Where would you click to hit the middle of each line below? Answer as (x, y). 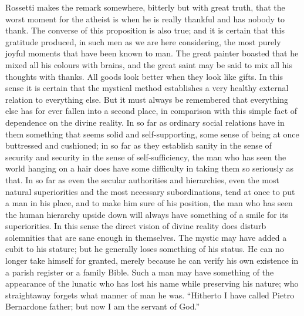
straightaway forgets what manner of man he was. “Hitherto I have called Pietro (150, 295)
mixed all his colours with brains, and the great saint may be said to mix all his (149, 64)
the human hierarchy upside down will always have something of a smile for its (147, 214)
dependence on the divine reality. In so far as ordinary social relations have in (145, 122)
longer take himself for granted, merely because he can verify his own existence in (152, 260)
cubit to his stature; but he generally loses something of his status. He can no (145, 249)
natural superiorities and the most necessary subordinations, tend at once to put (150, 191)
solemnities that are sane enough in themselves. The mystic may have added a (146, 237)
